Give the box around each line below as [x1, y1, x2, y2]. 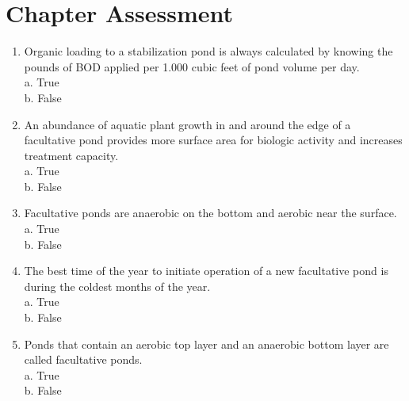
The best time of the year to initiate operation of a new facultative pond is [24, 262, 388, 279]
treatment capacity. [24, 147, 119, 163]
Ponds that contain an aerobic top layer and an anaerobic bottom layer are [24, 335, 389, 352]
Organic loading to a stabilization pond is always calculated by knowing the [24, 43, 393, 59]
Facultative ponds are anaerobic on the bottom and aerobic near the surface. [24, 204, 397, 221]
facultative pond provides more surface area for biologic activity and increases [24, 132, 403, 148]
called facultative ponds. [24, 351, 143, 368]
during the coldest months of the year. [24, 277, 211, 294]
